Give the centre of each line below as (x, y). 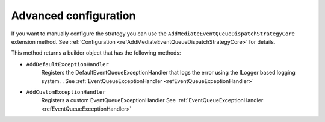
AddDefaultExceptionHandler (68, 64)
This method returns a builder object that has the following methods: (96, 53)
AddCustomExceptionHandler (66, 92)
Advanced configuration (73, 16)
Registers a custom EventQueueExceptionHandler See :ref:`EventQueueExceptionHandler (152, 100)
